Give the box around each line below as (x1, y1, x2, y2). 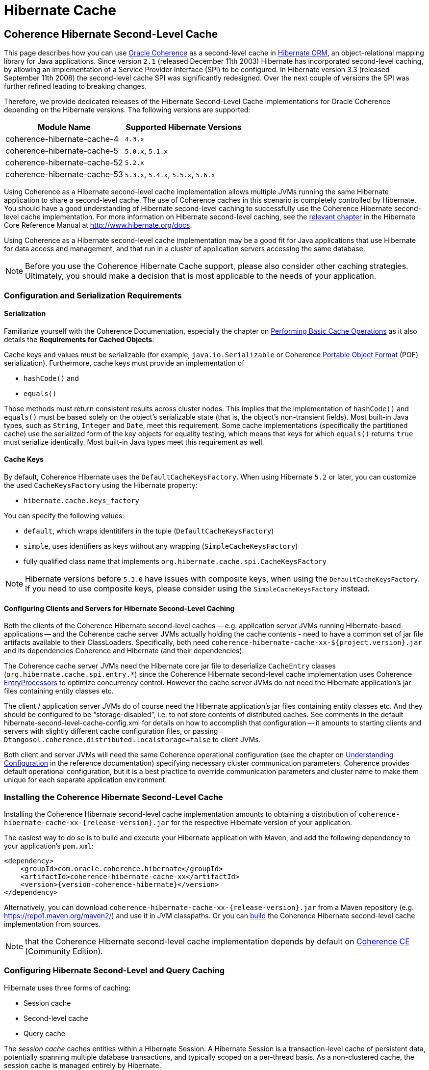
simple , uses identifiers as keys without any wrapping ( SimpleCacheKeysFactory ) (24, 541, 298, 550)
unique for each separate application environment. (4, 776, 167, 784)
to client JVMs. (212, 735, 261, 744)
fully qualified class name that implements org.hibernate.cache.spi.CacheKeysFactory (24, 557, 327, 565)
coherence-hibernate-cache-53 (5, 169, 123, 180)
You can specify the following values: (4, 511, 125, 520)
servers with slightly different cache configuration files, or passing (4, 727, 218, 736)
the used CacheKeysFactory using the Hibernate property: (4, 481, 198, 489)
